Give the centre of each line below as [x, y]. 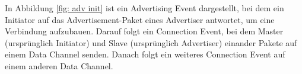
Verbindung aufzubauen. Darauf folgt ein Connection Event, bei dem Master [144, 31]
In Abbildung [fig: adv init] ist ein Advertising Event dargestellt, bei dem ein [144, 8]
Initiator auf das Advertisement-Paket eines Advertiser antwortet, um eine [140, 19]
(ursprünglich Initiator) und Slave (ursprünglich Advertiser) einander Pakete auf [151, 42]
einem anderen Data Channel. [59, 65]
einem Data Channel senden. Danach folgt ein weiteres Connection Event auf [145, 54]
